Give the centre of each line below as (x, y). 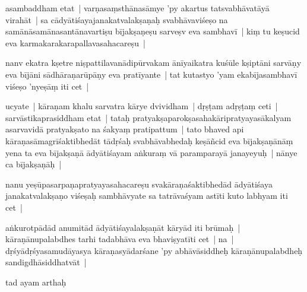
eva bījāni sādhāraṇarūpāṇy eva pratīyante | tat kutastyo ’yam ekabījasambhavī (151, 74)
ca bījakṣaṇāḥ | (34, 164)
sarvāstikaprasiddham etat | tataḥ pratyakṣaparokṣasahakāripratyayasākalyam (148, 117)
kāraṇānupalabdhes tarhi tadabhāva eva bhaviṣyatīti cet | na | (120, 239)
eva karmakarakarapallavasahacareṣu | (75, 42)
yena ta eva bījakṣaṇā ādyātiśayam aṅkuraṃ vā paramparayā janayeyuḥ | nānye (151, 152)
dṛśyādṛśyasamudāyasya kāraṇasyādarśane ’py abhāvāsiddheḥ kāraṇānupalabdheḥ (154, 250)
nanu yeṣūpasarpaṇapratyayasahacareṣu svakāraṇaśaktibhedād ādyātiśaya (139, 184)
